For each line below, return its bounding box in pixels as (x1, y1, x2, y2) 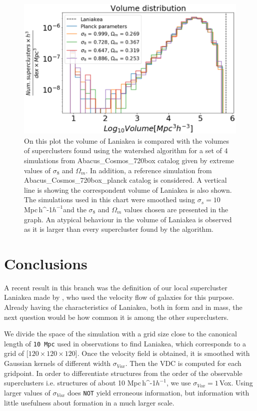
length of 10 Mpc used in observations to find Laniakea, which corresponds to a (4, 338, 246, 348)
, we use (166, 377, 191, 388)
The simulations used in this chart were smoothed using (24, 194, 195, 205)
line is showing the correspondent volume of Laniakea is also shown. (24, 184, 232, 195)
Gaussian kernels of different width (4, 358, 111, 368)
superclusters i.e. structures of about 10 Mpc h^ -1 (4, 377, 156, 388)
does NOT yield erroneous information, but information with (67, 387, 249, 397)
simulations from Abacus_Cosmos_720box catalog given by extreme (24, 155, 234, 165)
